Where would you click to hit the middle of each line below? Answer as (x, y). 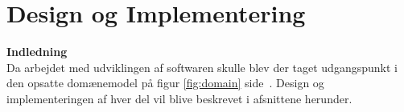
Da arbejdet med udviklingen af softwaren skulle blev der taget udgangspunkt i (202, 67)
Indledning (37, 52)
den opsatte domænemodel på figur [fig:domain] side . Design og (165, 83)
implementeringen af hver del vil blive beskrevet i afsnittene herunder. (179, 98)
